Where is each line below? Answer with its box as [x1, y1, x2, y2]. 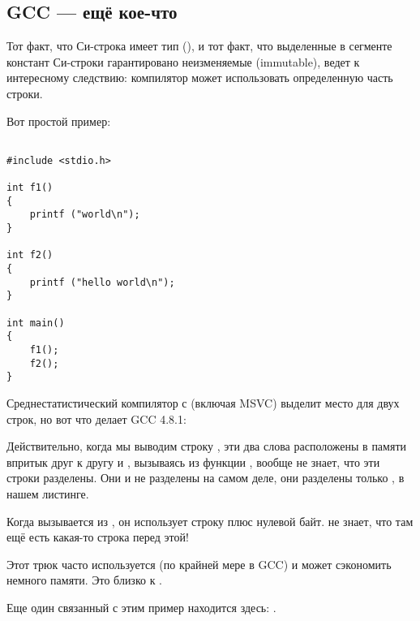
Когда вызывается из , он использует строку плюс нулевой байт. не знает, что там [6, 512, 414, 529]
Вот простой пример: [6, 112, 111, 129]
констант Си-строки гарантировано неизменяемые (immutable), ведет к [6, 53, 360, 70]
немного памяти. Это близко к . [6, 571, 163, 589]
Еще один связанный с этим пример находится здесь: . [6, 598, 276, 615]
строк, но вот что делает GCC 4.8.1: [6, 410, 186, 427]
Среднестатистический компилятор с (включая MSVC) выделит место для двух [6, 394, 400, 411]
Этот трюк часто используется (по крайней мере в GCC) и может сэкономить [6, 555, 392, 572]
